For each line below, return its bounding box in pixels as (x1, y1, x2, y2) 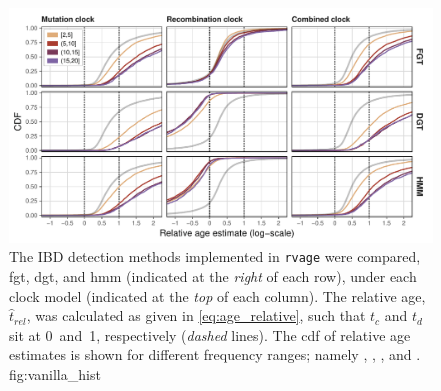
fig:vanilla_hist (9, 363, 101, 384)
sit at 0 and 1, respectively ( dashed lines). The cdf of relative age (9, 324, 411, 345)
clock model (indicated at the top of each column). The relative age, (9, 285, 426, 306)
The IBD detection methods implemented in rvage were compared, (9, 246, 421, 267)
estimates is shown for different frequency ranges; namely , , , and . (9, 344, 421, 365)
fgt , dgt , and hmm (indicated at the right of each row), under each (9, 266, 417, 287)
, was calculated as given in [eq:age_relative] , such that (26, 305, 366, 326)
